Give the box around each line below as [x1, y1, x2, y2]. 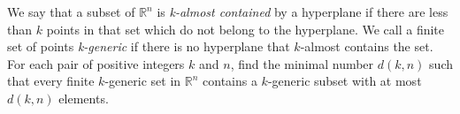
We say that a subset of [7, 3, 135, 20]
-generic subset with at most [267, 72, 422, 90]
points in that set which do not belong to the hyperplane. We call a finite [46, 19, 445, 38]
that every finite [7, 72, 95, 90]
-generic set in [104, 72, 181, 90]
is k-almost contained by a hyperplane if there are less [157, 3, 448, 20]
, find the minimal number [230, 54, 374, 72]
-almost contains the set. [300, 37, 433, 56]
